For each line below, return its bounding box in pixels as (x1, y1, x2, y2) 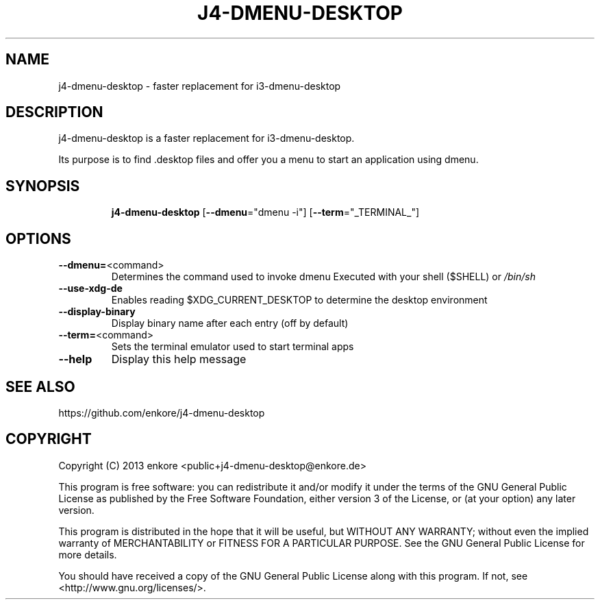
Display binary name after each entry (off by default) (111, 317, 349, 330)
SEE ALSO (5, 378, 75, 395)
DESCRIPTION (5, 103, 103, 121)
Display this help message (111, 352, 247, 367)
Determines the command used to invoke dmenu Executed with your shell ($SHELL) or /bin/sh (111, 271, 536, 283)
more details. (58, 548, 117, 560)
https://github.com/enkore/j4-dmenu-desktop (58, 406, 265, 419)
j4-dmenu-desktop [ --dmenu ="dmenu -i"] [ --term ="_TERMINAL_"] (111, 206, 420, 219)
